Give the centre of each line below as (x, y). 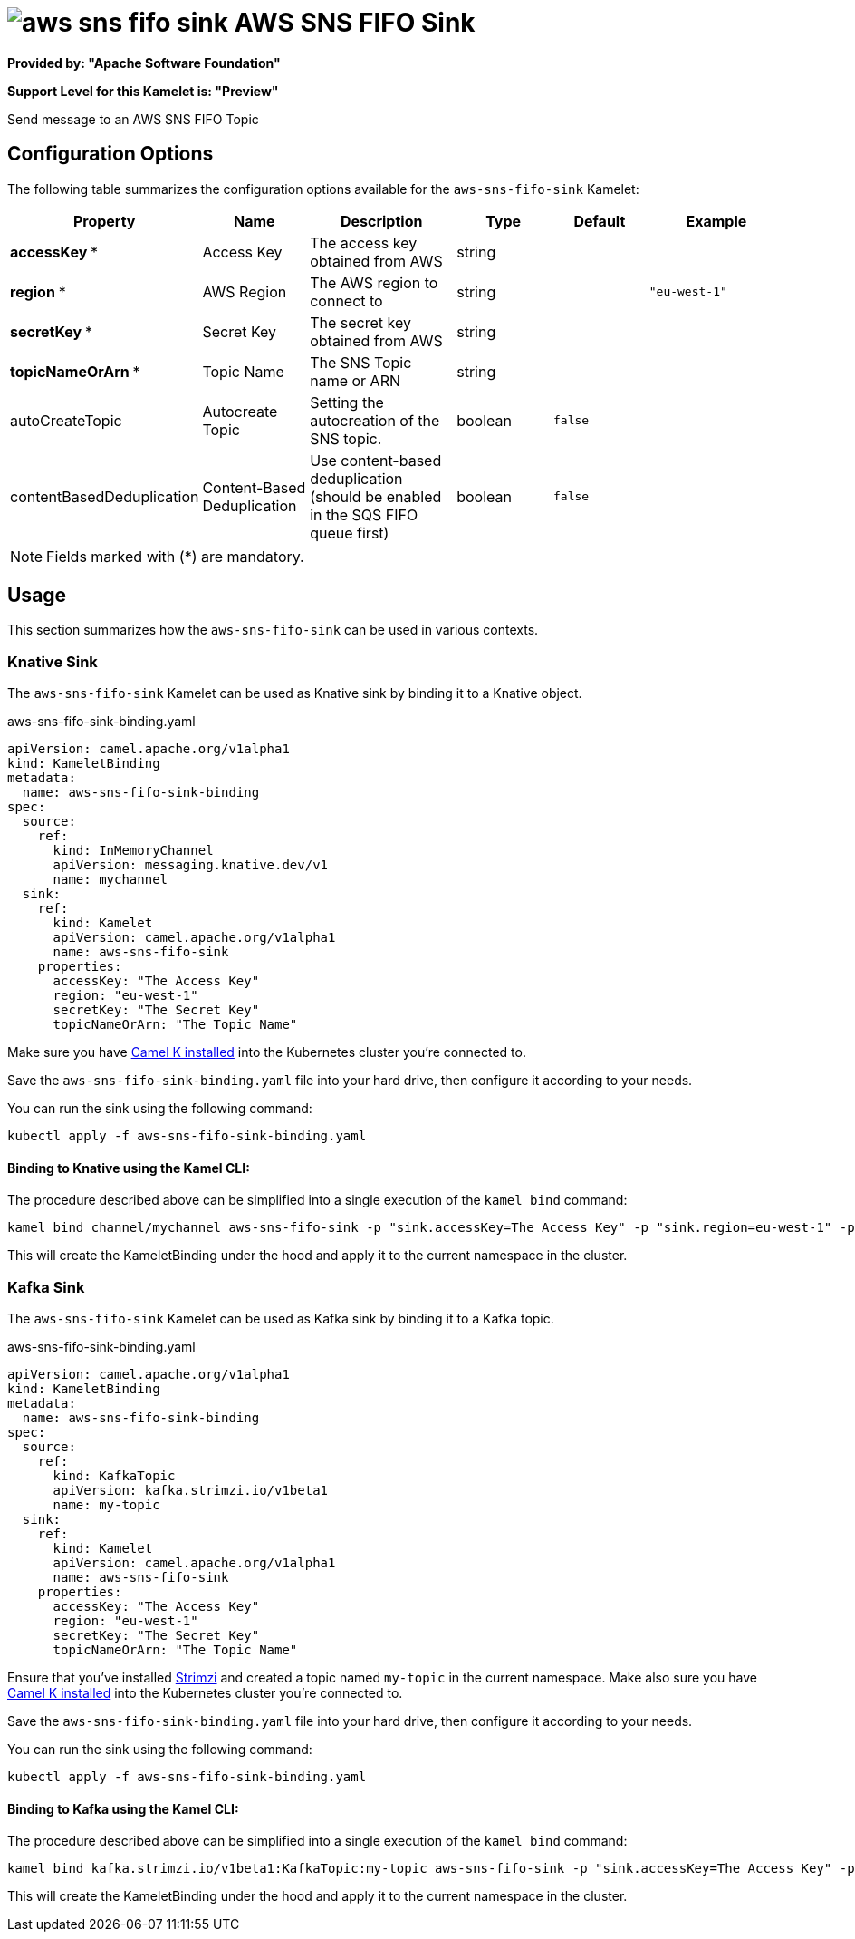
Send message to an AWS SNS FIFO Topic (133, 119)
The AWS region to (374, 282)
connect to (346, 301)
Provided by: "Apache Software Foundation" (144, 63)
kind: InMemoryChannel (133, 851)
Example (716, 221)
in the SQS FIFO (364, 514)
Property (104, 221)
